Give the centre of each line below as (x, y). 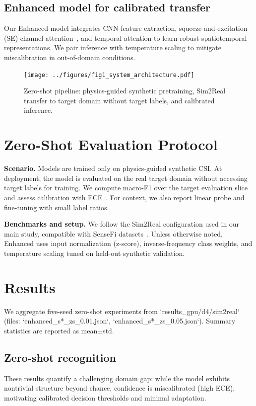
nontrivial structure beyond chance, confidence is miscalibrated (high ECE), (120, 388)
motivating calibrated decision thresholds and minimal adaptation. (105, 397)
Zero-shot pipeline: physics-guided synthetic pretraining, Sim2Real (125, 91)
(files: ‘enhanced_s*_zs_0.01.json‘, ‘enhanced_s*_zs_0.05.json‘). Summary (120, 321)
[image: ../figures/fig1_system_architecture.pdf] (109, 75)
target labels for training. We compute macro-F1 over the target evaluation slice (126, 188)
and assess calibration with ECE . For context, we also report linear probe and (124, 197)
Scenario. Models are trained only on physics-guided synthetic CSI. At (113, 168)
